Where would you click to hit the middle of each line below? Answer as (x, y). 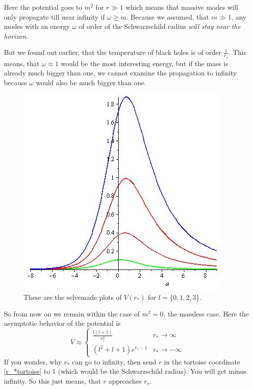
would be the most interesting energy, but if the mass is (145, 63)
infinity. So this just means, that (52, 380)
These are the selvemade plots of (73, 297)
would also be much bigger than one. (91, 82)
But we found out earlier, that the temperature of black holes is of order (113, 52)
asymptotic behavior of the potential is (62, 323)
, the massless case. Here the (206, 313)
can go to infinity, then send (114, 361)
